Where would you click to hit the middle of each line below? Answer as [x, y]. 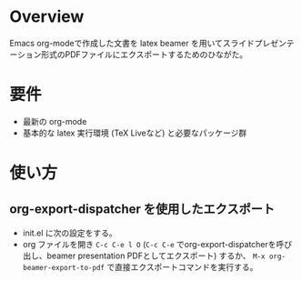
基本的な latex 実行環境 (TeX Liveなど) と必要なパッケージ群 [135, 133]
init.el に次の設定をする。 [70, 233]
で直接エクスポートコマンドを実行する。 [182, 266]
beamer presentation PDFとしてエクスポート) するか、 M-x [156, 256]
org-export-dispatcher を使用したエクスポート [142, 210]
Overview [47, 17]
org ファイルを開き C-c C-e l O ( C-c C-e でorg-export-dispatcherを [149, 244]
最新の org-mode [55, 121]
